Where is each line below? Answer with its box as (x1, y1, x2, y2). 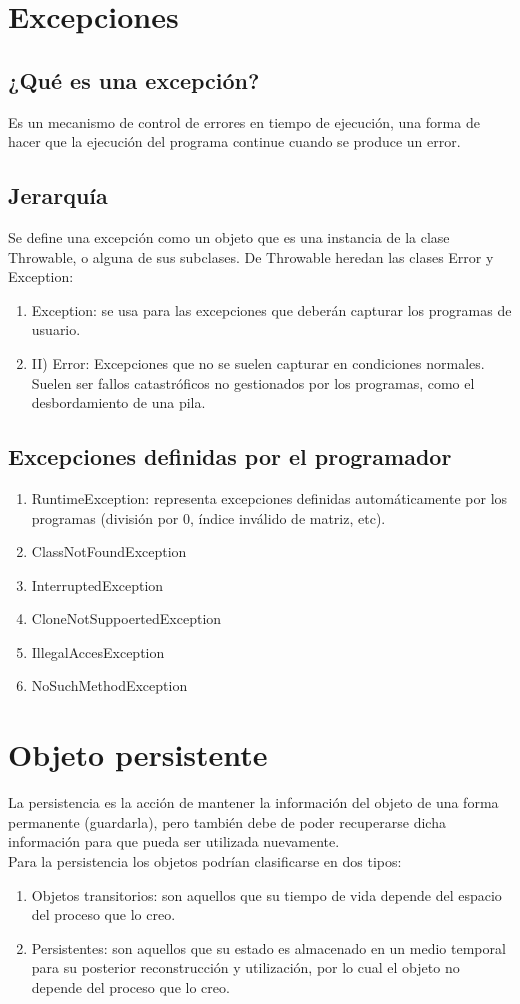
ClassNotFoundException (31, 541, 187, 562)
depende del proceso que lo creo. (31, 976, 230, 997)
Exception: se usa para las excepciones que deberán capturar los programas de (31, 299, 512, 320)
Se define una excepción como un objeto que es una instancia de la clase (8, 226, 450, 247)
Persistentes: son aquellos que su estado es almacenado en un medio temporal (31, 937, 506, 958)
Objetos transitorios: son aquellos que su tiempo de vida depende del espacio (31, 884, 502, 905)
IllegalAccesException (31, 641, 165, 662)
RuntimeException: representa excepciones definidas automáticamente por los (31, 487, 508, 508)
